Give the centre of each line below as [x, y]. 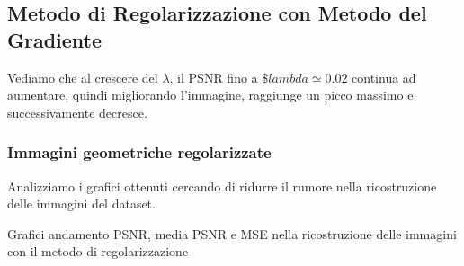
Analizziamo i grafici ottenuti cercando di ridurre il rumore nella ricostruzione [222, 186]
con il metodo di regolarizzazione [98, 251]
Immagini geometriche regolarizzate [139, 152]
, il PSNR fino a [214, 77]
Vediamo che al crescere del [83, 77]
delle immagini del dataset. [81, 204]
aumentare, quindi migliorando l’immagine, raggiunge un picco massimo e [210, 95]
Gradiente [55, 39]
